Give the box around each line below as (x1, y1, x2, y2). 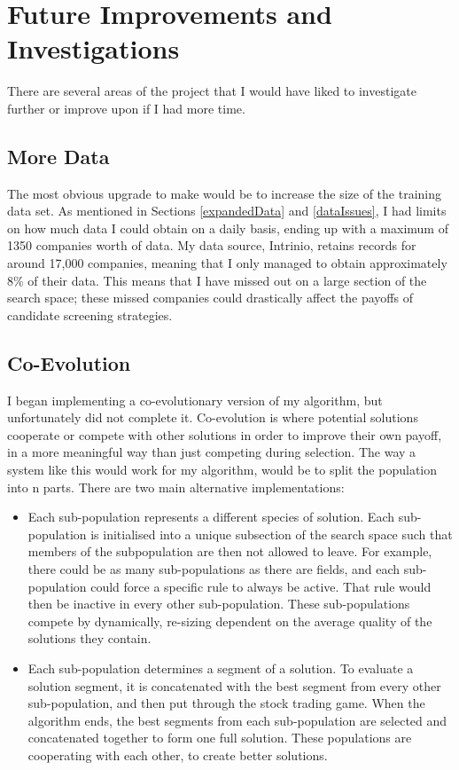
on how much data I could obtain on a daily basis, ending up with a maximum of (7, 218, 448, 237)
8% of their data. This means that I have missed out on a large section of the (7, 271, 427, 289)
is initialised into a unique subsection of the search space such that (90, 524, 453, 543)
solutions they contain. (27, 629, 152, 648)
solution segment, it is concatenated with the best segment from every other (27, 676, 441, 695)
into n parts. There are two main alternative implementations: (7, 477, 345, 496)
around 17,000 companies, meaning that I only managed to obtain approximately (7, 254, 447, 272)
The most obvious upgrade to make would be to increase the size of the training (7, 184, 441, 202)
